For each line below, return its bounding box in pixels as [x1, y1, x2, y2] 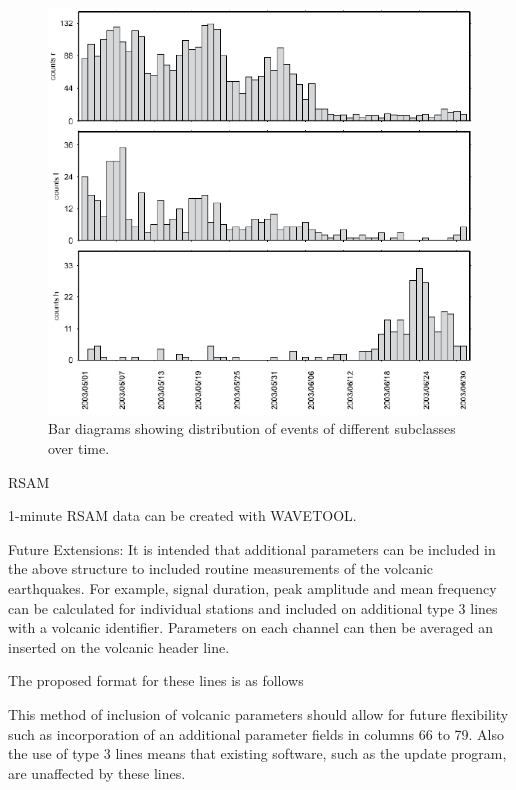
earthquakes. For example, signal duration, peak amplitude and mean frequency [8, 578, 497, 599]
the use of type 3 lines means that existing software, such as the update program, [8, 743, 507, 764]
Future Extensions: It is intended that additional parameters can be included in [8, 538, 496, 559]
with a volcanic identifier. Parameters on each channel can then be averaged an [8, 617, 493, 638]
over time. [48, 438, 110, 459]
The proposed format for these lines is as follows [8, 670, 304, 691]
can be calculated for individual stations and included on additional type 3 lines [8, 597, 498, 618]
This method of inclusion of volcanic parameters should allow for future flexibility [8, 703, 509, 724]
